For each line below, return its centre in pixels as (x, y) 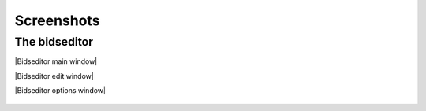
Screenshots (57, 20)
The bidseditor (54, 42)
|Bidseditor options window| (60, 91)
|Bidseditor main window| (56, 61)
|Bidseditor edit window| (54, 76)
